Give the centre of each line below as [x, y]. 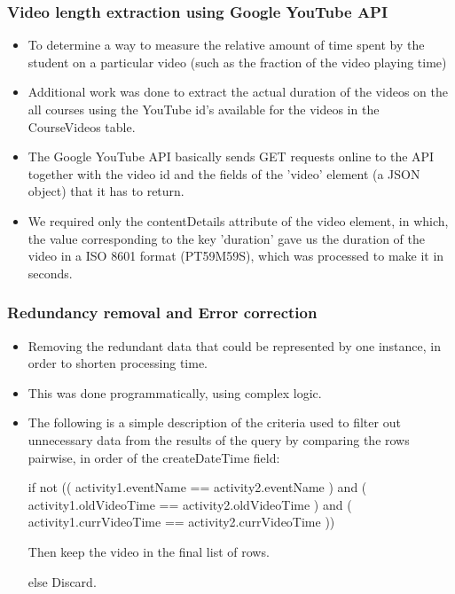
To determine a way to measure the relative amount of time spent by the [226, 45]
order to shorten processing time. [118, 363]
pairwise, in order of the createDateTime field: [154, 457]
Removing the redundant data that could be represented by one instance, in [235, 345]
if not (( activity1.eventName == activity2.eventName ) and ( [197, 487]
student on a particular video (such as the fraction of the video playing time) [237, 62]
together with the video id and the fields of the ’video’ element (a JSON [224, 173]
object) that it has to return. [106, 191]
